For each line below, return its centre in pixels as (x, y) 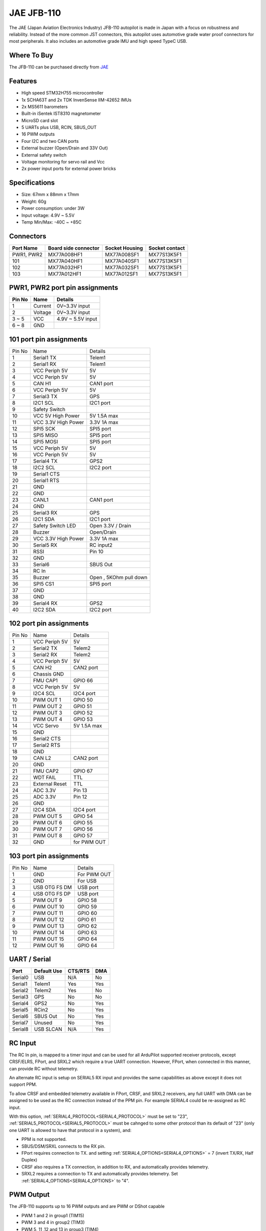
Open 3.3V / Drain (110, 525)
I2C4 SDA (44, 810)
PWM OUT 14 (49, 932)
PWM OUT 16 (49, 945)
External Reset (50, 784)
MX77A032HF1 (65, 267)
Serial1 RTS (46, 480)
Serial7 (20, 1023)
